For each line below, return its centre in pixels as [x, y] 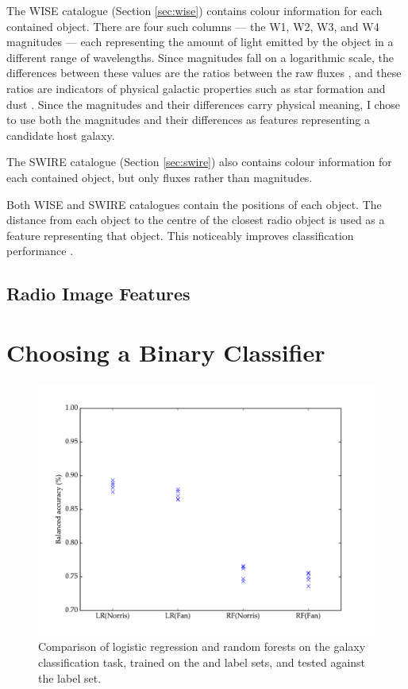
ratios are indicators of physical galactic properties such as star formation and [196, 88]
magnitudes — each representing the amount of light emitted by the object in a [200, 42]
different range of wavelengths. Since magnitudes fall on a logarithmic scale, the [200, 57]
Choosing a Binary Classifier [166, 352]
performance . [40, 251]
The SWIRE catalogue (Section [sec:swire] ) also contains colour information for [199, 162]
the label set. [70, 677]
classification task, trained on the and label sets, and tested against [202, 662]
